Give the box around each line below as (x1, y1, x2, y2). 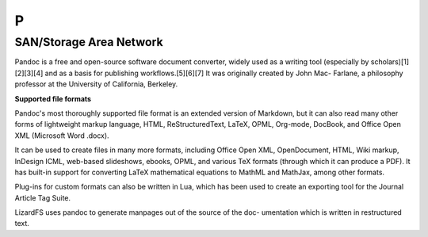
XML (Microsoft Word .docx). (14, 131, 110, 140)
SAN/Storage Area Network (14, 35, 163, 49)
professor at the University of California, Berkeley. (14, 79, 178, 89)
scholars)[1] (370, 57, 410, 67)
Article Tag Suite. (14, 193, 71, 202)
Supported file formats (14, 94, 91, 103)
